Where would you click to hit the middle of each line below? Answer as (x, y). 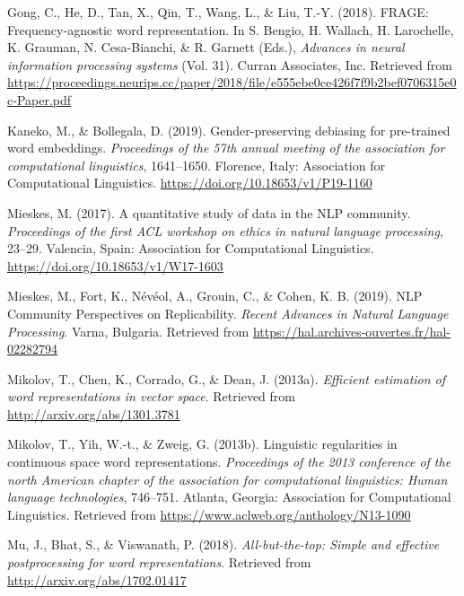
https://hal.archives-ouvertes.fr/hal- (352, 331)
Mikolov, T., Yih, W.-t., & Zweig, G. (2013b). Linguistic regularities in (202, 444)
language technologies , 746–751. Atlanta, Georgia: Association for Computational (229, 497)
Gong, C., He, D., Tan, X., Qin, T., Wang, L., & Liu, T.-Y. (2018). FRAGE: (218, 12)
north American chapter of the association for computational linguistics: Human (228, 479)
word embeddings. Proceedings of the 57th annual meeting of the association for (226, 148)
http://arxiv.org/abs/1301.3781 (94, 413)
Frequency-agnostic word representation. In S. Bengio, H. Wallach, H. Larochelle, (231, 29)
